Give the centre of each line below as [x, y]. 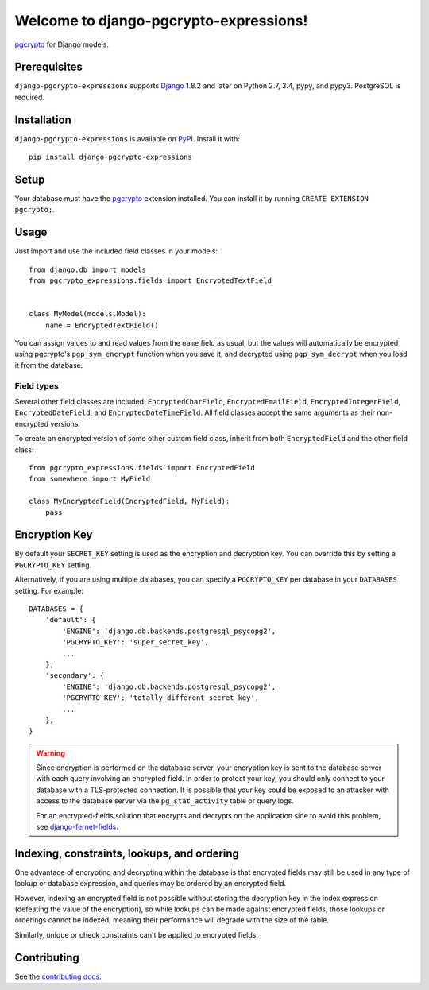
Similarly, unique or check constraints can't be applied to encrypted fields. [136, 934]
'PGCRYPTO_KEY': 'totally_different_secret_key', [161, 698]
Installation [43, 120]
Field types [37, 385]
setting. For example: [49, 590]
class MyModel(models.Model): [88, 314]
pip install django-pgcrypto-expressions [110, 157]
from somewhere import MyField [90, 479]
